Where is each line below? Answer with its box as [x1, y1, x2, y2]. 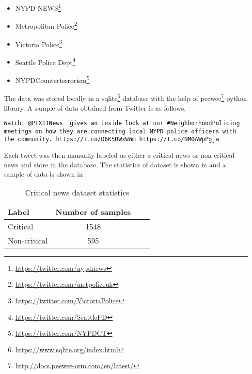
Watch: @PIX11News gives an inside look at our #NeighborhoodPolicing [4, 120, 240, 127]
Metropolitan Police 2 [15, 19, 77, 31]
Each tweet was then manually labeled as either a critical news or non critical [4, 150, 235, 160]
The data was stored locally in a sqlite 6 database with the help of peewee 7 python [4, 92, 247, 103]
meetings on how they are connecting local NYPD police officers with [4, 128, 236, 135]
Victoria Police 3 [15, 37, 63, 49]
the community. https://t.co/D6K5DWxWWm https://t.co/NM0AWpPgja [4, 136, 219, 143]
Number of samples [55, 206, 131, 217]
